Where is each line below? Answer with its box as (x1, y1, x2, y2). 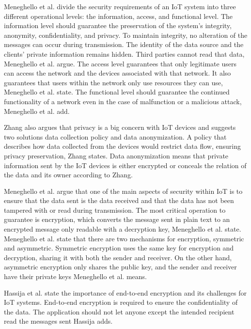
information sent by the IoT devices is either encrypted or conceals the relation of (4, 160, 247, 170)
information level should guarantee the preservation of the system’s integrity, (4, 20, 232, 31)
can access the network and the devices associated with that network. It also (4, 68, 231, 78)
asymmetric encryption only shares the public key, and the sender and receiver (4, 262, 237, 272)
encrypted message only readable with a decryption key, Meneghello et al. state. (4, 224, 241, 234)
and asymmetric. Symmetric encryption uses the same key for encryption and (4, 243, 234, 253)
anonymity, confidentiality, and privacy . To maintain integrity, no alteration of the (4, 30, 248, 40)
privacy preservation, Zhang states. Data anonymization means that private (4, 150, 229, 160)
